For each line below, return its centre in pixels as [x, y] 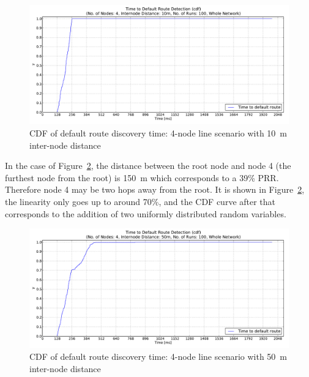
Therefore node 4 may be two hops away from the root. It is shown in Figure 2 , [155, 189]
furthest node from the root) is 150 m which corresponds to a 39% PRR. [142, 177]
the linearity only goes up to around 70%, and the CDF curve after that [140, 201]
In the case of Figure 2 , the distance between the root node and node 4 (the [148, 166]
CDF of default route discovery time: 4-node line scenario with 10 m [158, 133]
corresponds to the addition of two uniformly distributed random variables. [146, 213]
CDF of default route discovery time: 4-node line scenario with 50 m [158, 356]
